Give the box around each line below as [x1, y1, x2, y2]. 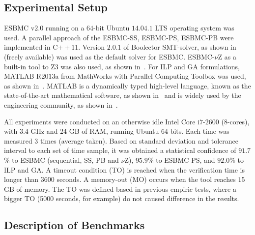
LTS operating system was [155, 23, 234, 33]
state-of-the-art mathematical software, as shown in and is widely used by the [4, 90, 241, 100]
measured [4, 135, 32, 146]
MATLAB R [4, 71, 42, 81]
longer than [4, 174, 39, 184]
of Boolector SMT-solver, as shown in [123, 42, 236, 52]
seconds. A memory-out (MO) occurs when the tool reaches [57, 174, 236, 184]
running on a [45, 23, 85, 33]
